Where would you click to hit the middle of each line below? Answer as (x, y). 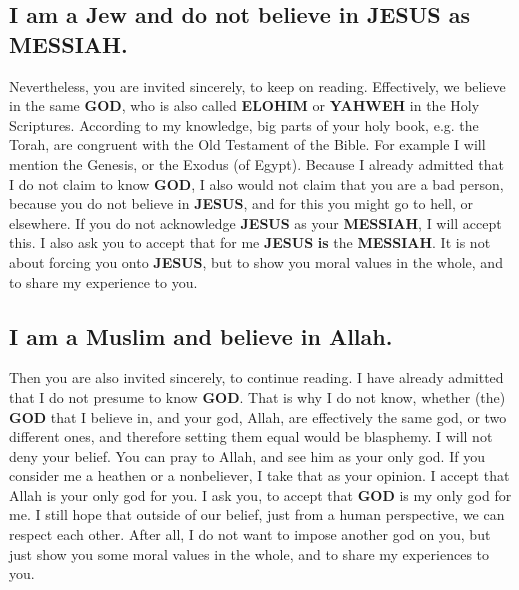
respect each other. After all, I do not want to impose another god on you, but (250, 534)
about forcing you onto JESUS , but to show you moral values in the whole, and (256, 261)
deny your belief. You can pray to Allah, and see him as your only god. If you (247, 455)
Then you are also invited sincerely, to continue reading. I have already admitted (256, 377)
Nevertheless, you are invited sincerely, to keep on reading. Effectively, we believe (257, 85)
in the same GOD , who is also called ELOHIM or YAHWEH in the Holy (244, 105)
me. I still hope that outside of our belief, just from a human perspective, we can (257, 514)
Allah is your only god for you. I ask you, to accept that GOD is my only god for (260, 494)
